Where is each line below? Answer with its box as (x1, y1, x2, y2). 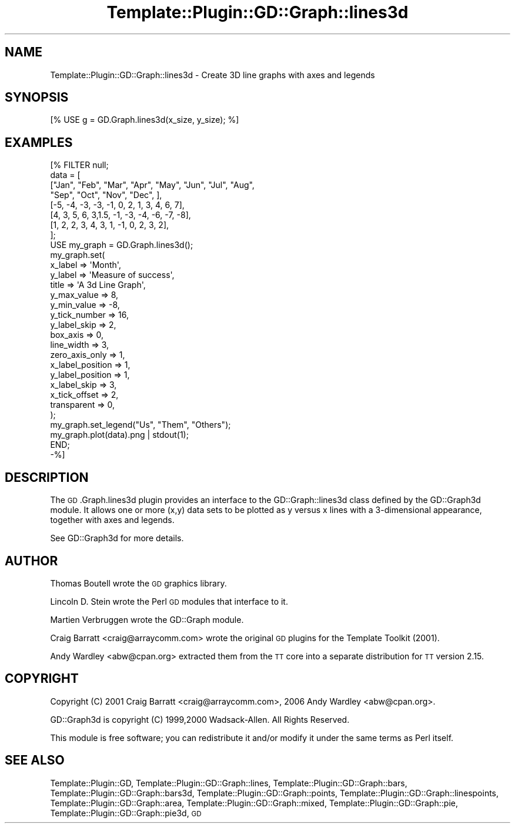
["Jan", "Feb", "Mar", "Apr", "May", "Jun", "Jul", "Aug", (50, 180, 255, 190)
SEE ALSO (5, 753, 65, 768)
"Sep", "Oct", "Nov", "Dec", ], (50, 190, 162, 200)
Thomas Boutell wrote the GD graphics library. (50, 578, 227, 588)
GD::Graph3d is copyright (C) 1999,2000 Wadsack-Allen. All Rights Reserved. (50, 714, 350, 725)
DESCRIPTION (5, 470, 89, 485)
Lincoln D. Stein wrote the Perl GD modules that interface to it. (50, 596, 288, 606)
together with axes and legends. (50, 515, 175, 525)
